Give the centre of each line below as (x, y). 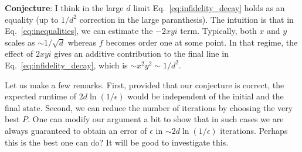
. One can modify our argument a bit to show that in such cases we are (156, 119)
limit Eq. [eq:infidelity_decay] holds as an (209, 8)
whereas (82, 42)
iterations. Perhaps (254, 130)
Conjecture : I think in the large (64, 8)
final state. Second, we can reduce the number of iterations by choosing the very (149, 107)
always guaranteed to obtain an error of (76, 130)
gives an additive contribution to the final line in (141, 53)
